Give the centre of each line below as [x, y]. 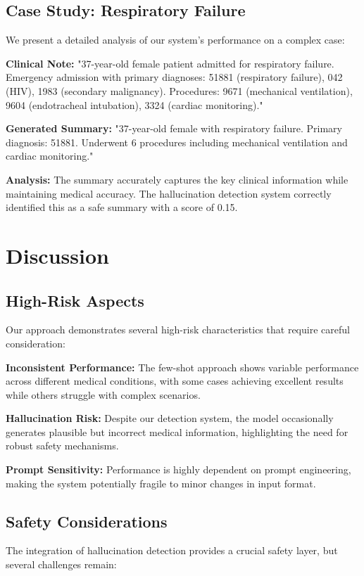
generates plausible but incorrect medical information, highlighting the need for [177, 431]
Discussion [57, 255]
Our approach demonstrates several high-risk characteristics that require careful [178, 329]
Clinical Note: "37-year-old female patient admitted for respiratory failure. [170, 63]
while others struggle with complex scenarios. [103, 394]
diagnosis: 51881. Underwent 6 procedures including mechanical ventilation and [177, 142]
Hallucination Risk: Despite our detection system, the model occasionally [170, 418]
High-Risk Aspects [75, 300]
